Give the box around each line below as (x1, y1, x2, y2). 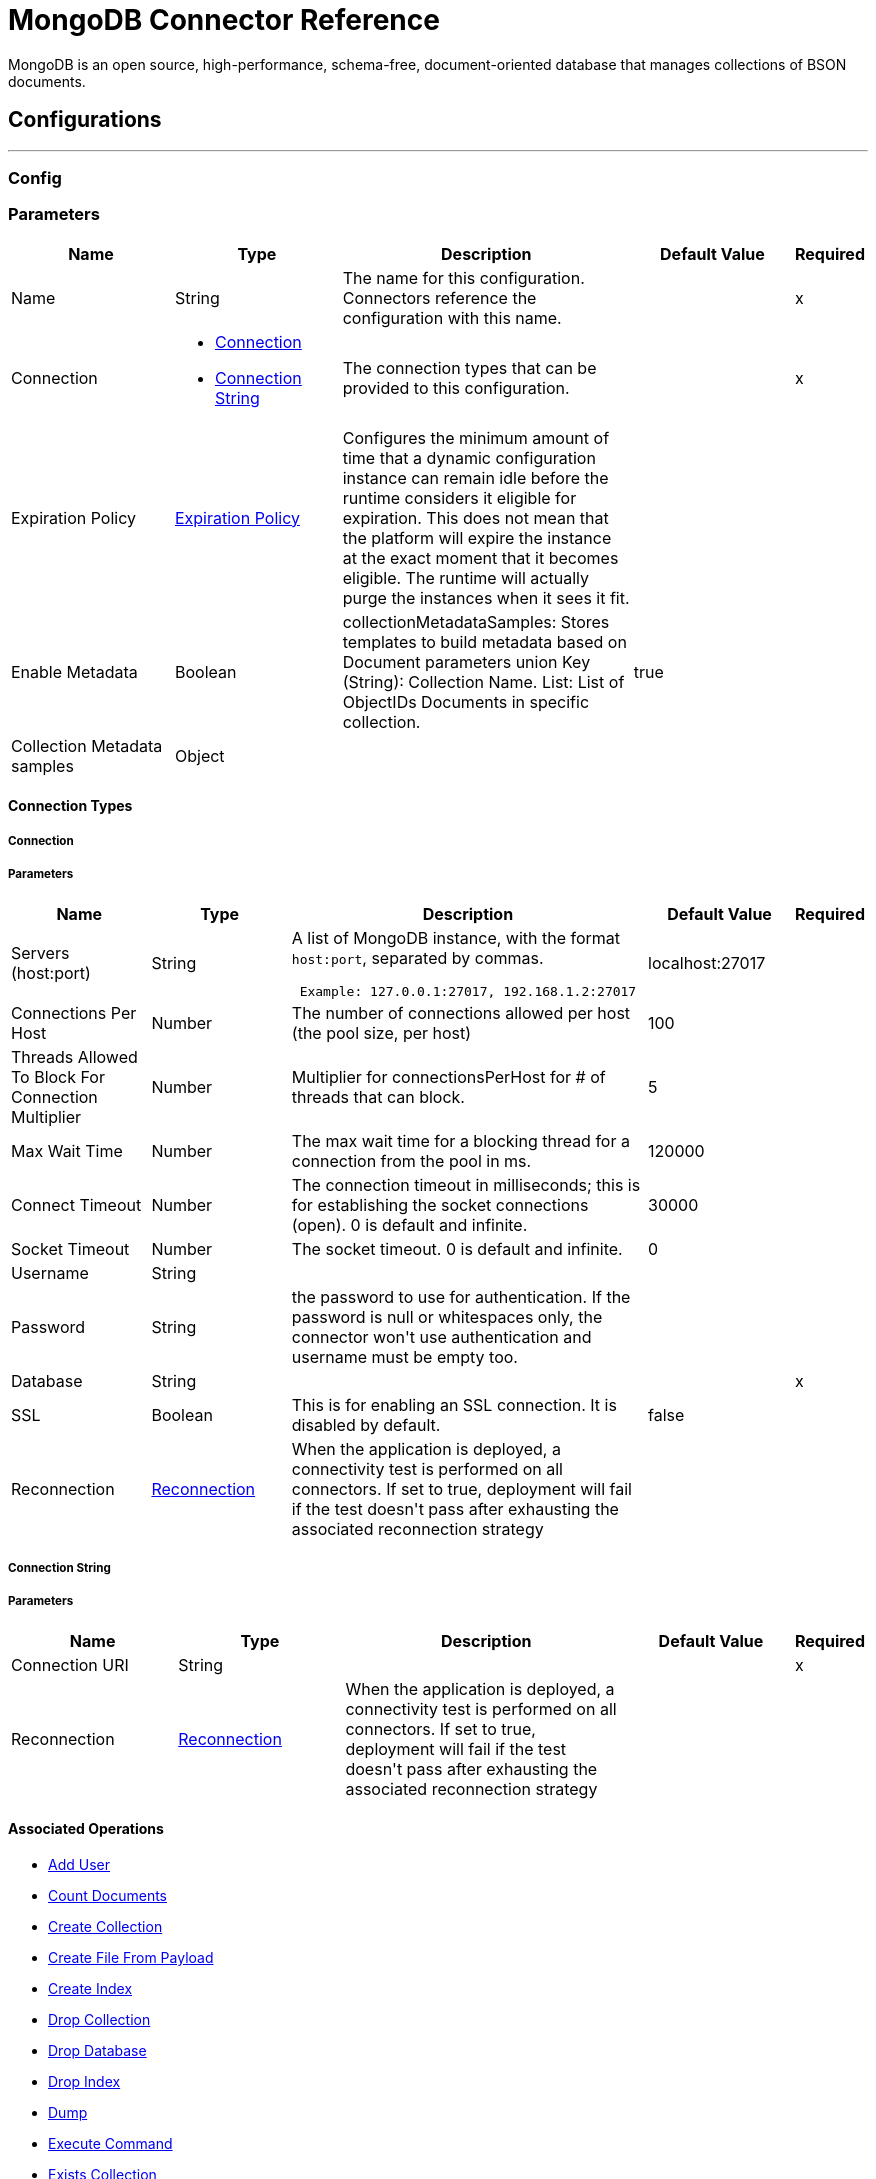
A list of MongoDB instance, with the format (291, 927, 621, 948)
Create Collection (48, 1917, 163, 1935)
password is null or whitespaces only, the (291, 1306, 603, 1327)
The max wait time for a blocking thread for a (291, 1130, 630, 1151)
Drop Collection (48, 2010, 151, 2028)
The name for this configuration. (342, 267, 585, 288)
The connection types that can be (342, 357, 597, 378)
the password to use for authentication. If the (291, 1286, 631, 1307)
